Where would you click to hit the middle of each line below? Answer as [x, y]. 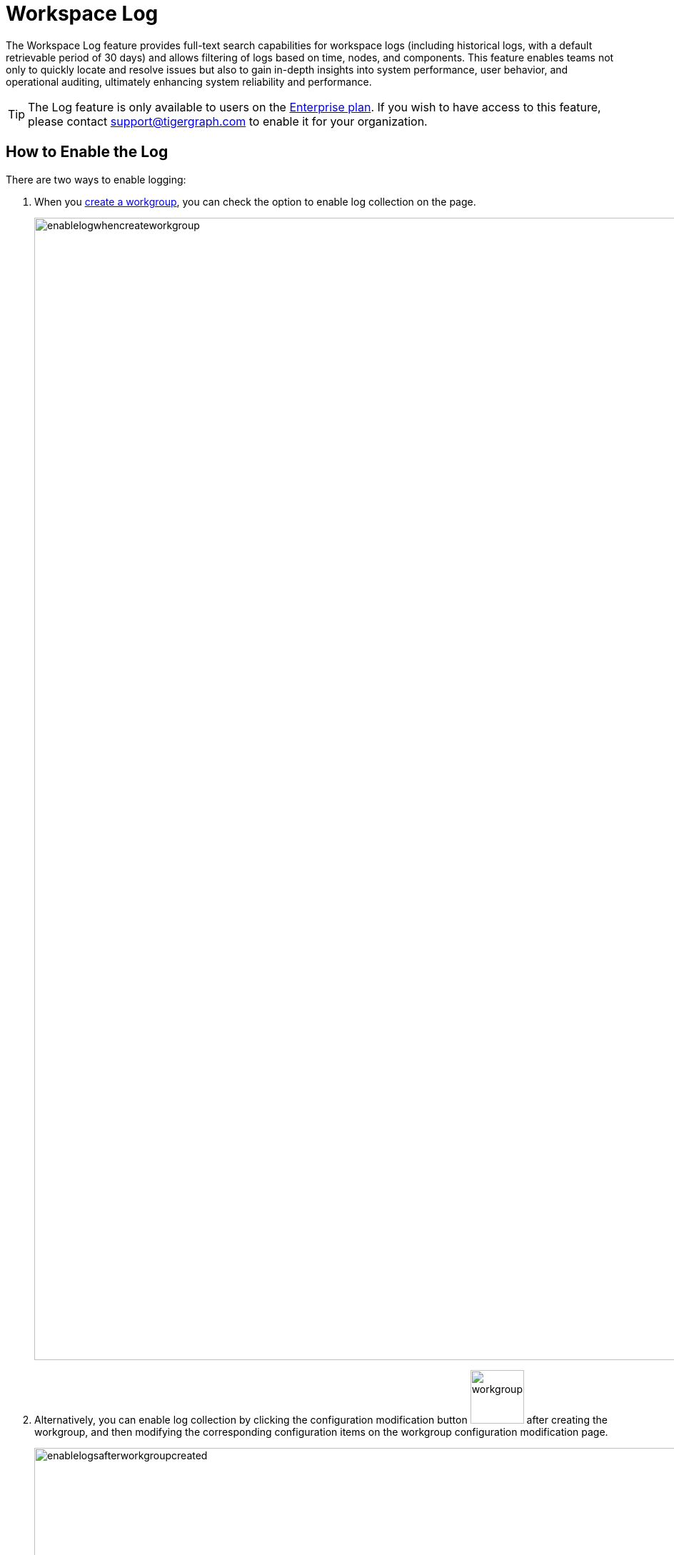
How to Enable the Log [87, 152]
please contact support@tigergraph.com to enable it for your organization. [228, 121]
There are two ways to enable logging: [96, 179]
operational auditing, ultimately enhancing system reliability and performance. [189, 81]
